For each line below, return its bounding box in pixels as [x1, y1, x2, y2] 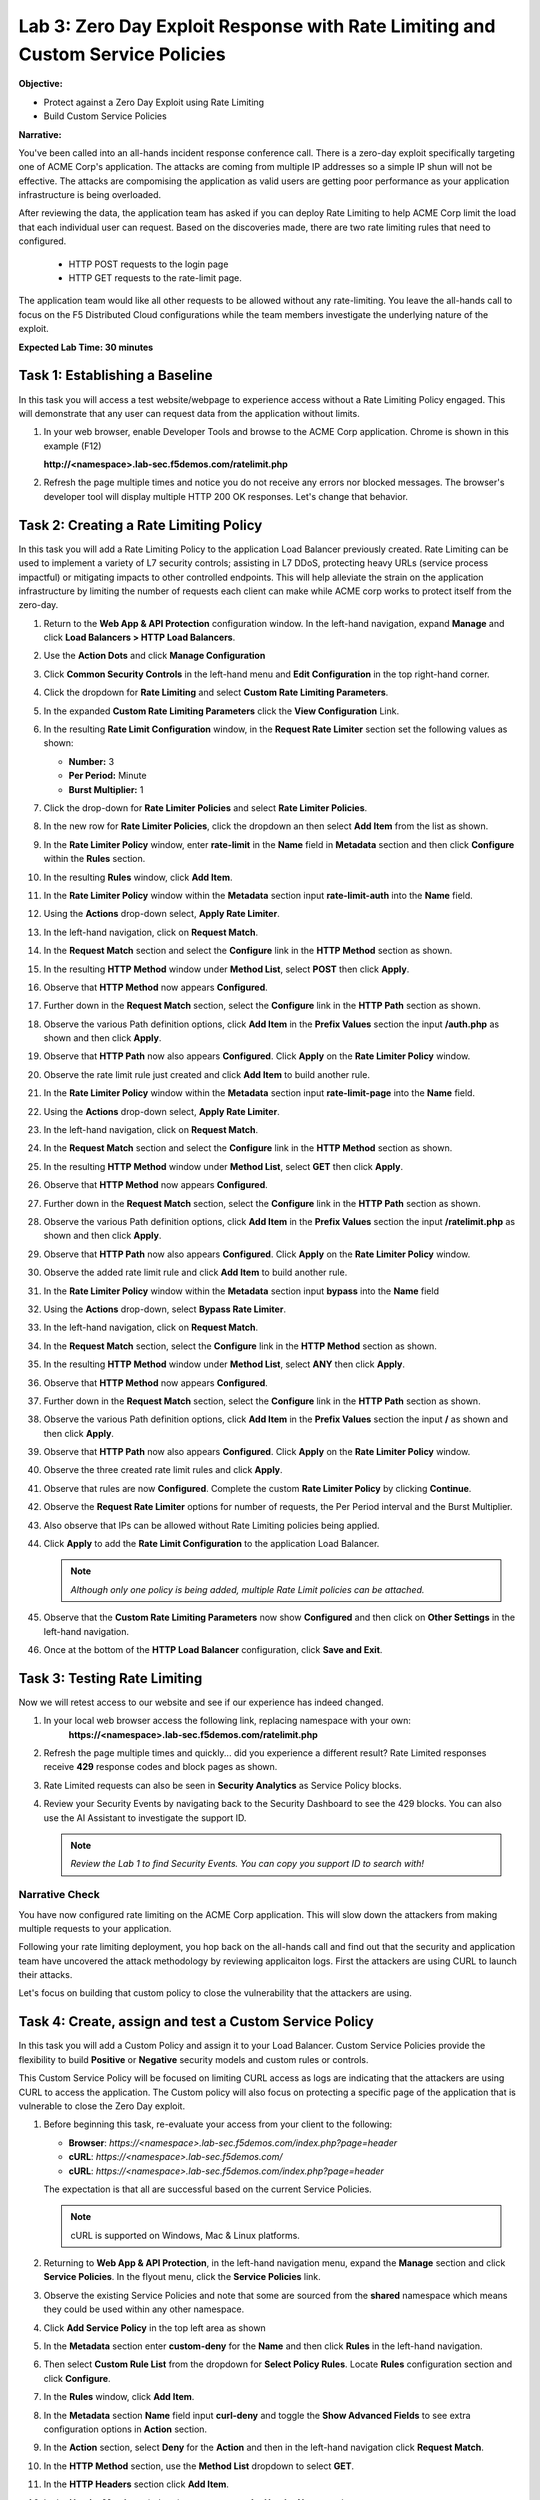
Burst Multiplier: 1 [68, 783, 144, 795]
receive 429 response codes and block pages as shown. [43, 1761, 278, 1773]
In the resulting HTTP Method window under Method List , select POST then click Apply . [43, 963, 410, 975]
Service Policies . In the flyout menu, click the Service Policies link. [43, 2271, 322, 2283]
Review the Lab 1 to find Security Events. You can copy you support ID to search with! [70, 1858, 425, 1870]
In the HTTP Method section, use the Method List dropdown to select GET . [43, 2460, 355, 2472]
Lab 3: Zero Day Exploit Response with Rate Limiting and [18, 15, 496, 37]
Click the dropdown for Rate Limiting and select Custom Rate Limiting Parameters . [43, 686, 389, 699]
